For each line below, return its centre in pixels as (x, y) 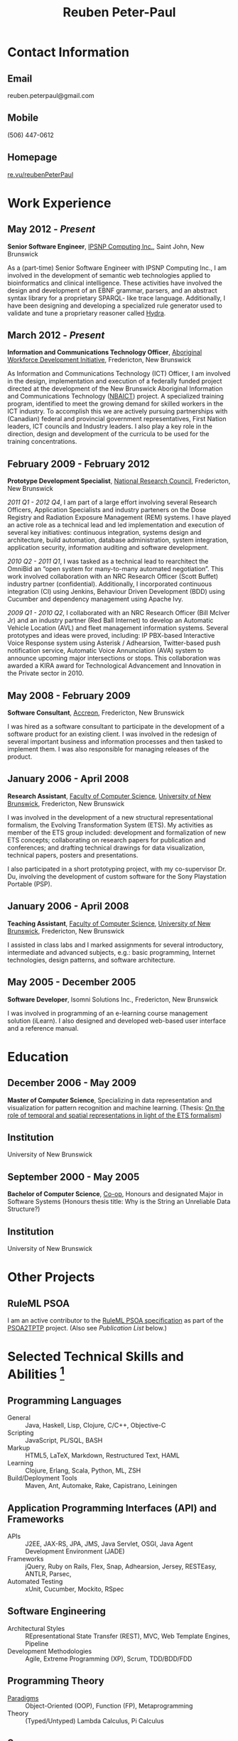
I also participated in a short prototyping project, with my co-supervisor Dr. (117, 869)
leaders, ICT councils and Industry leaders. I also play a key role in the (110, 426)
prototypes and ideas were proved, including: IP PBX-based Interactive (111, 636)
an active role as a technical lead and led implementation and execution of (116, 525)
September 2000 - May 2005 (74, 1177)
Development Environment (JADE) (75, 1551)
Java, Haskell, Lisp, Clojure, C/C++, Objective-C (96, 1426)
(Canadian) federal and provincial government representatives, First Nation (117, 419)
